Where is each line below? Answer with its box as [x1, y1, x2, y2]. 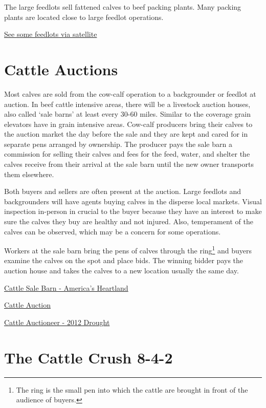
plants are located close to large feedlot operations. [4, 11, 164, 22]
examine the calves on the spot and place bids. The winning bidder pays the [4, 255, 243, 266]
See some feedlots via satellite [4, 29, 97, 39]
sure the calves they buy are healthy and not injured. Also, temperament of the [4, 216, 253, 227]
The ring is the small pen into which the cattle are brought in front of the [16, 384, 248, 395]
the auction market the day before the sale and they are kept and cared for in [4, 128, 248, 139]
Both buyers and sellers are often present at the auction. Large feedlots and [4, 186, 241, 197]
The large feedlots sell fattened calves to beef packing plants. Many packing [4, 2, 241, 12]
